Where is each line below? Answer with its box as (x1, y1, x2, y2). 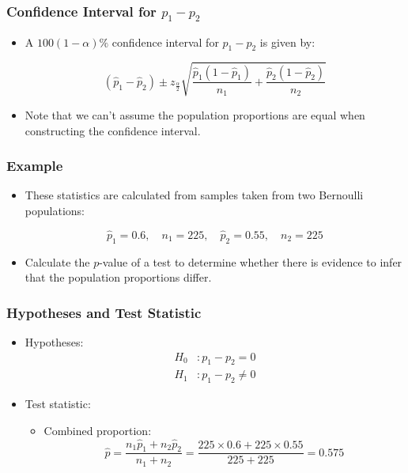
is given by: (259, 33, 315, 50)
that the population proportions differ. (25, 269, 212, 286)
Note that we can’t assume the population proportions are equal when (25, 106, 365, 123)
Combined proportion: (43, 422, 152, 438)
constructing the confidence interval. (25, 122, 201, 138)
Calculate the (25, 253, 90, 270)
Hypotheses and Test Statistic (6, 302, 202, 322)
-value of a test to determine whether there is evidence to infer (99, 253, 402, 270)
